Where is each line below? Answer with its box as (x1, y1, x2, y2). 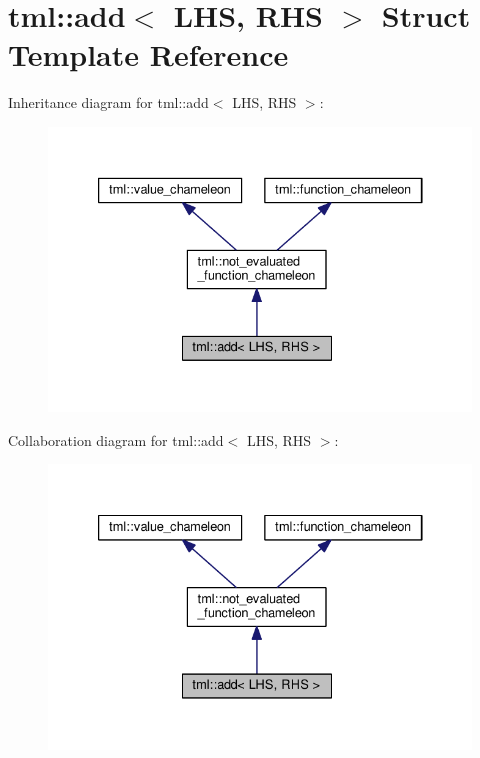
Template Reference (8, 34, 289, 75)
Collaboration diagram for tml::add (8, 429, 224, 450)
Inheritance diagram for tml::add (8, 92, 209, 113)
